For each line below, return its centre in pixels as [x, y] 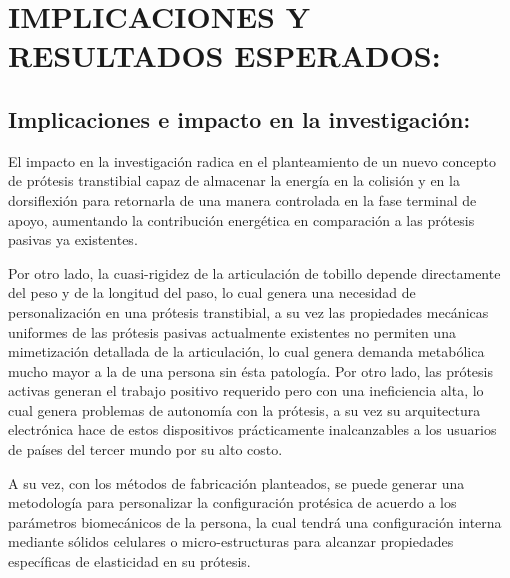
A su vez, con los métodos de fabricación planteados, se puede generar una [236, 482]
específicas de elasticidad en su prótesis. [129, 561]
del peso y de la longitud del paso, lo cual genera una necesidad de [212, 292]
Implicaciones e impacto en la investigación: [239, 118]
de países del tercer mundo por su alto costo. [145, 449]
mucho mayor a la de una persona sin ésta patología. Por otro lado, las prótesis [251, 370]
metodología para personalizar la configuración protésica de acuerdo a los [232, 502]
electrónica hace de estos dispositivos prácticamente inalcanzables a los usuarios [252, 429]
